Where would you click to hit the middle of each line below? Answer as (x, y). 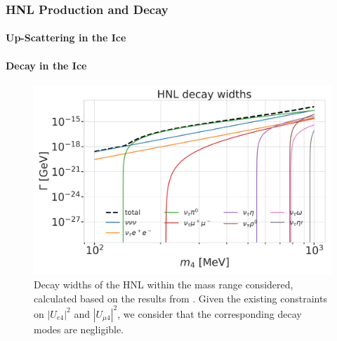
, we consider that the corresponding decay (210, 313)
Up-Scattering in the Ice (66, 38)
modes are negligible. (79, 329)
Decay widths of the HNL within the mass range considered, (164, 284)
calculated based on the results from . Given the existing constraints (180, 298)
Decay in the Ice (46, 65)
